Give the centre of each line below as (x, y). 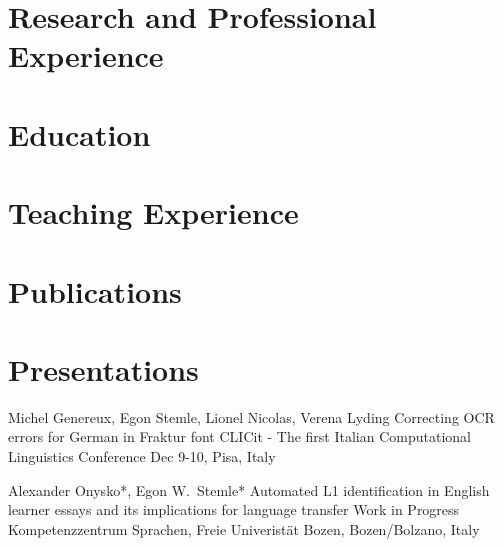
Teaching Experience (153, 212)
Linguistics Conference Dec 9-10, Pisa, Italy (142, 456)
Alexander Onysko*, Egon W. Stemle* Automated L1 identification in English (249, 489)
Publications (95, 290)
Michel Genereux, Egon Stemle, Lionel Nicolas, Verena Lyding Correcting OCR (251, 416)
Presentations (103, 368)
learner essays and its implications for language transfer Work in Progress (234, 509)
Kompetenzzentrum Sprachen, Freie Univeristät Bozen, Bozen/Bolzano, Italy (244, 528)
